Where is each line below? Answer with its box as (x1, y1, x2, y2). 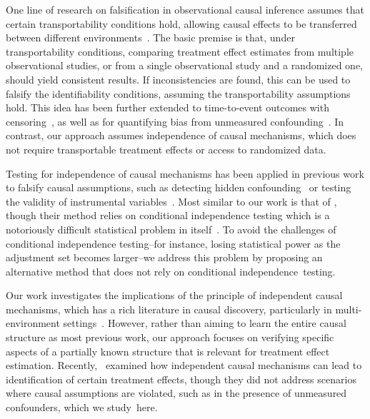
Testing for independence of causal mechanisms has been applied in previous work (6, 166, 364, 181)
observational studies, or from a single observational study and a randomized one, (6, 58, 364, 73)
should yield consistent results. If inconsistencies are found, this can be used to (6, 71, 351, 86)
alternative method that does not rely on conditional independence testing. (6, 263, 336, 278)
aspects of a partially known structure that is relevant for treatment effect (6, 343, 330, 358)
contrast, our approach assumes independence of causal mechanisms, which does (6, 128, 356, 143)
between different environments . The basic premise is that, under (6, 30, 295, 45)
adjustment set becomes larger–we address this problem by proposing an (6, 250, 323, 265)
